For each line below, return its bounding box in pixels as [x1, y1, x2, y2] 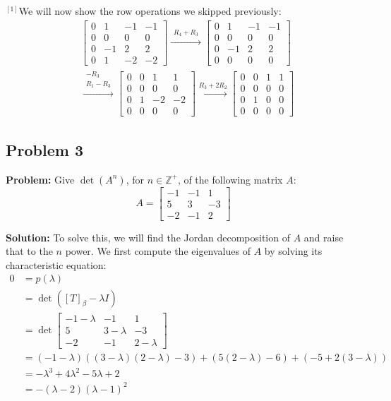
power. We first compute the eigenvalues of [65, 244, 251, 258]
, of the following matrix [177, 172, 283, 186]
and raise [303, 229, 344, 244]
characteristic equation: [6, 257, 107, 272]
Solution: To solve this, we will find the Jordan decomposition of [6, 229, 290, 244]
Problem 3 [6, 138, 83, 160]
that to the [6, 244, 53, 258]
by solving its [264, 244, 323, 258]
